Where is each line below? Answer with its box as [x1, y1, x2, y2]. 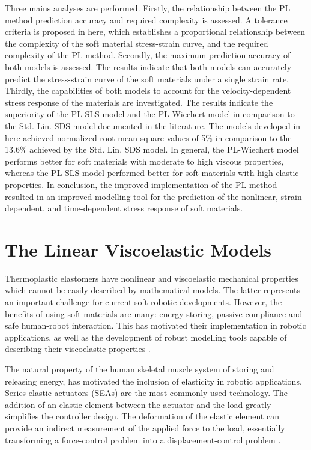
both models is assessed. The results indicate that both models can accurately [5, 60, 292, 73]
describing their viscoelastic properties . [5, 342, 151, 355]
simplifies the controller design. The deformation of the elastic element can [5, 410, 279, 422]
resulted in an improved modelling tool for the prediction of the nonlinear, [5, 190, 278, 202]
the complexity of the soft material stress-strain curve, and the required [5, 37, 268, 49]
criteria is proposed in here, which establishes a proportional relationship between [5, 25, 306, 38]
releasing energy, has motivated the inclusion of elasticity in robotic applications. [5, 374, 302, 387]
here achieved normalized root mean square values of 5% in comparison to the [5, 131, 292, 144]
